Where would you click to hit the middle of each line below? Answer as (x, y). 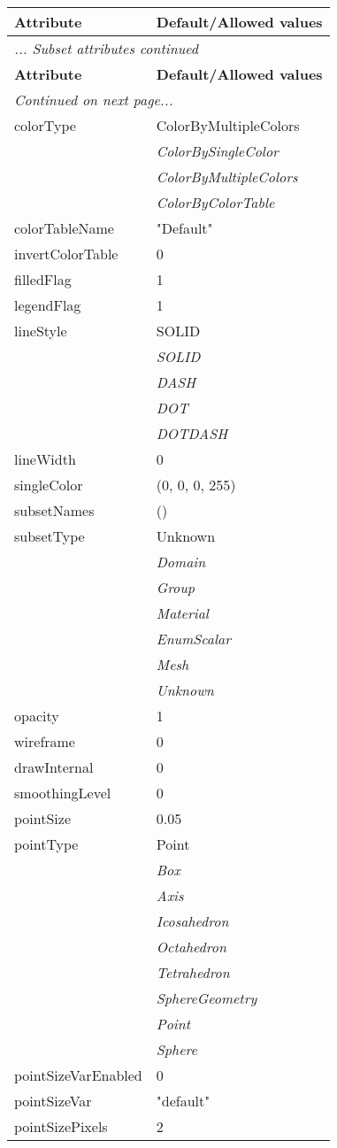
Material (182, 613)
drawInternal (54, 767)
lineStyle (41, 331)
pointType (46, 844)
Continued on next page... (94, 100)
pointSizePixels (61, 1126)
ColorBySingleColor (217, 151)
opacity (37, 716)
